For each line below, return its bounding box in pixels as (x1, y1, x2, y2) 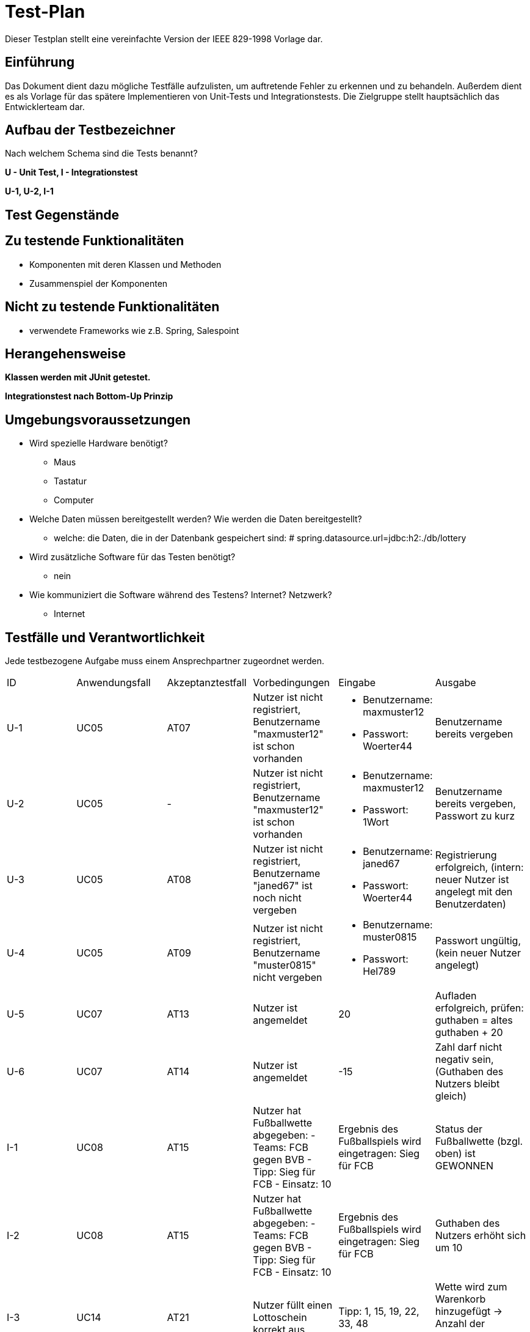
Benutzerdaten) (435, 898, 506, 911)
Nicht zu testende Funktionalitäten (5, 299, 220, 315)
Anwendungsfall (76, 676, 151, 689)
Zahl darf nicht (435, 1041, 503, 1054)
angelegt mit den (435, 886, 513, 898)
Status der (435, 1123, 483, 1136)
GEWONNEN (435, 1160, 494, 1172)
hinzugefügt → (435, 1305, 503, 1318)
